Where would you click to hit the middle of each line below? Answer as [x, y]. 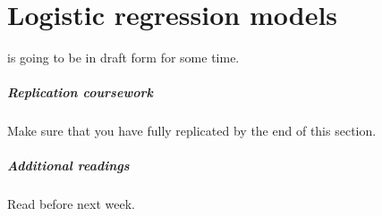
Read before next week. [71, 204]
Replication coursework [80, 92]
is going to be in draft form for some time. [123, 58]
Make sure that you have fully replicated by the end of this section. [192, 131]
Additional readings [68, 166]
